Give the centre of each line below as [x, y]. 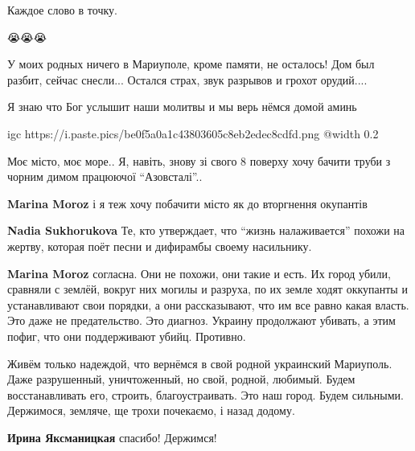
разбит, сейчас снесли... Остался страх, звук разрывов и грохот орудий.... [187, 79]
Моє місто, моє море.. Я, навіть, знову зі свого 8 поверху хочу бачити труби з [199, 160]
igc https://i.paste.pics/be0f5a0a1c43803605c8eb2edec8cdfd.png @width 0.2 [193, 133]
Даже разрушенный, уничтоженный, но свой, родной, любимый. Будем [181, 379]
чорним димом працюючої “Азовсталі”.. [105, 176]
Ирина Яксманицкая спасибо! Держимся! [112, 437]
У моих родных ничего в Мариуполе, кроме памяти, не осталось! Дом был [191, 64]
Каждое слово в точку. [62, 10]
